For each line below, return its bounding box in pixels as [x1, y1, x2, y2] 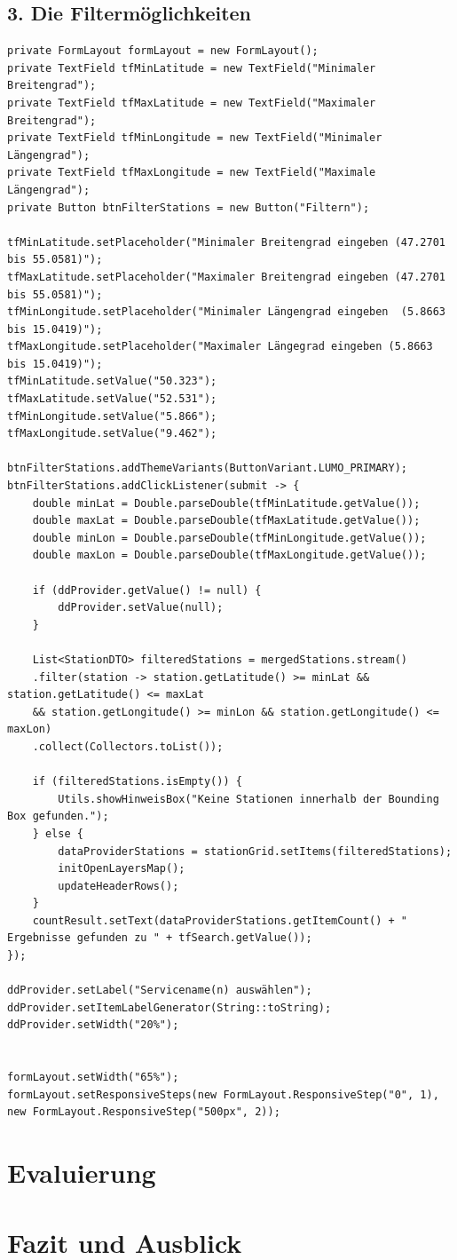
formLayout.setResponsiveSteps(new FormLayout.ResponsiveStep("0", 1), [7, 1088, 439, 1101]
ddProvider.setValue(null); [58, 601, 224, 614]
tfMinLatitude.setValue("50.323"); [7, 375, 217, 388]
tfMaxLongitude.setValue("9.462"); [7, 427, 217, 440]
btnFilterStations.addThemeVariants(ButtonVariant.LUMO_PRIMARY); [7, 462, 408, 475]
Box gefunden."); [7, 810, 109, 823]
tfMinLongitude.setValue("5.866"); [7, 409, 217, 423]
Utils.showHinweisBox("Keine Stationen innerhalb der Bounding [58, 792, 439, 805]
